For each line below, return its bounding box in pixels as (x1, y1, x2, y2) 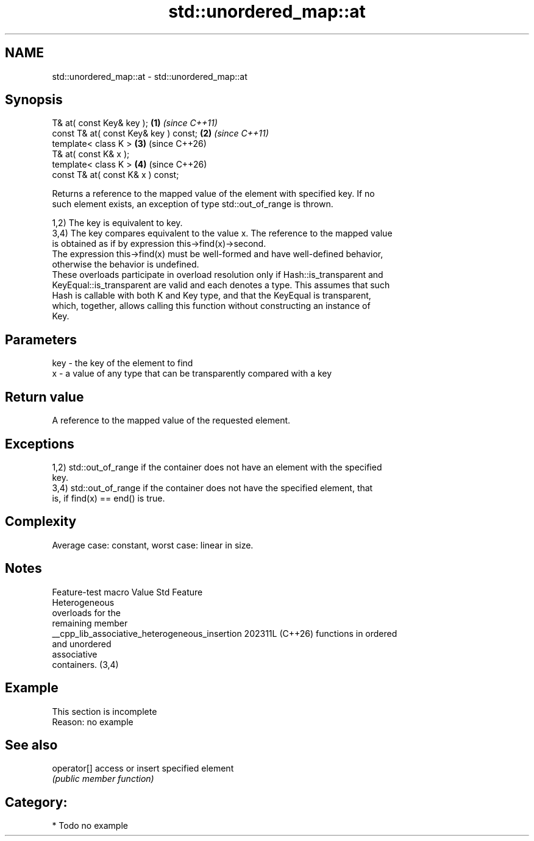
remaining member (52, 617, 128, 628)
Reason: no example (52, 716, 133, 727)
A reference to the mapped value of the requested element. (52, 415, 291, 426)
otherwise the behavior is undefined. (52, 259, 199, 270)
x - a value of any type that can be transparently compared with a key (52, 368, 332, 379)
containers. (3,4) (52, 659, 119, 670)
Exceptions (5, 436, 74, 452)
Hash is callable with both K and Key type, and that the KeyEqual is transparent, (52, 290, 371, 301)
